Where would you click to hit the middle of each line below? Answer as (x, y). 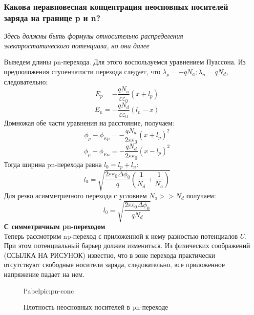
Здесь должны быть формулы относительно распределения (94, 36)
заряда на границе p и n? (52, 17)
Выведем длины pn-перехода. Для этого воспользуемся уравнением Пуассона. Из (125, 62)
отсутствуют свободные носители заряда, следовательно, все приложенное (115, 264)
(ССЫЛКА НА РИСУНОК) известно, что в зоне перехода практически (110, 255)
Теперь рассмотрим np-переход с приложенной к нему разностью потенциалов (121, 236)
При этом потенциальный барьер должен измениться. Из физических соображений (127, 245)
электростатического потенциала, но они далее (77, 45)
